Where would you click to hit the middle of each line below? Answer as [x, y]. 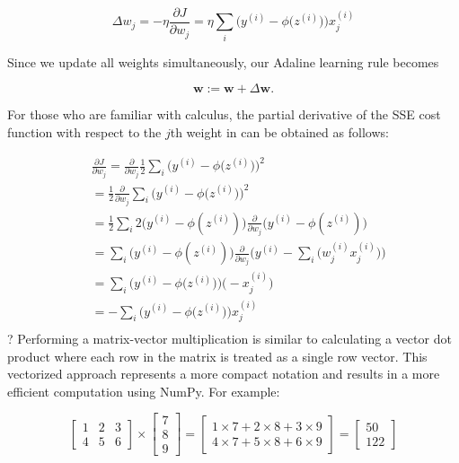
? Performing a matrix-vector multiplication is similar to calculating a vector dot [229, 338]
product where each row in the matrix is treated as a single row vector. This [217, 356]
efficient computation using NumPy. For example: [144, 391]
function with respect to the [84, 131]
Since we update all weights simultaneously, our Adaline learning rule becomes [223, 61]
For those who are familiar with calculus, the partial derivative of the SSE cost [224, 114]
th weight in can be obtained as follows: [279, 131]
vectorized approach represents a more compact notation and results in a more [224, 374]
